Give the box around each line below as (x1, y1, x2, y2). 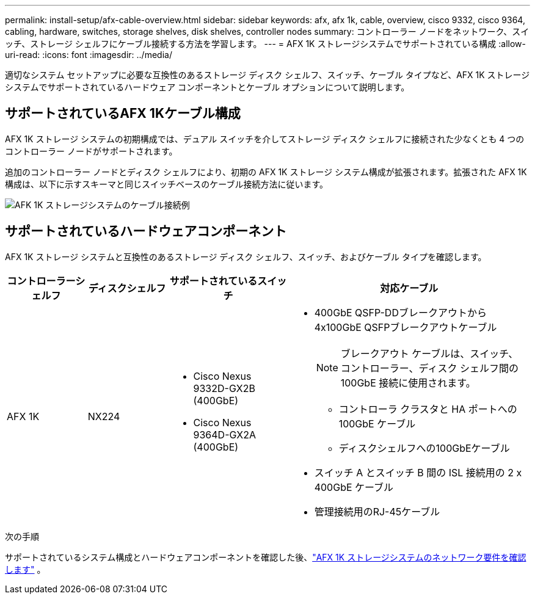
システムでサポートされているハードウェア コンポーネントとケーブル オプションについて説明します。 (5, 82, 410, 92)
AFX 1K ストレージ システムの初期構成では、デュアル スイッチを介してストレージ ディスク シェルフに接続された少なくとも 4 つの (5, 133, 525, 144)
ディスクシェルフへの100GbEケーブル (338, 441, 510, 454)
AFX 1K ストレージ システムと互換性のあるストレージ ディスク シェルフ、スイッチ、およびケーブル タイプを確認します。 (5, 251, 487, 262)
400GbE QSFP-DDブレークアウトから (314, 306, 487, 319)
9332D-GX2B (193, 382, 255, 394)
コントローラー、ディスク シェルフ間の (340, 361, 519, 374)
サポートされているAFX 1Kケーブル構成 (5, 106, 241, 122)
